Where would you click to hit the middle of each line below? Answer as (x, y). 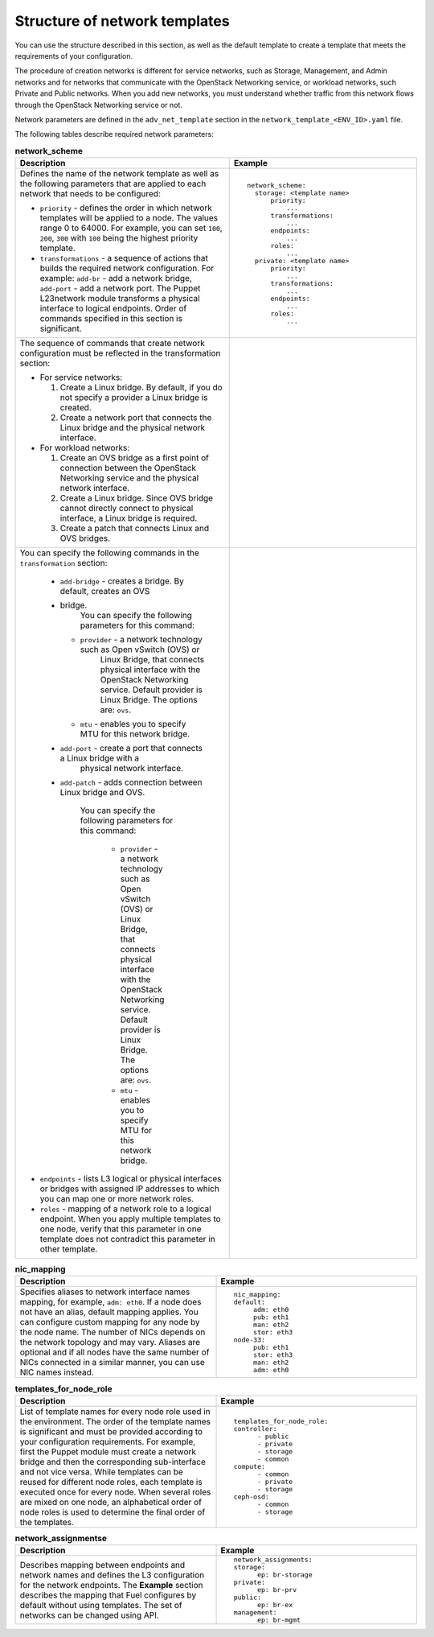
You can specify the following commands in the (110, 553)
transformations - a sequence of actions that (124, 258)
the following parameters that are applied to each (113, 183)
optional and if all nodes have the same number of (115, 1352)
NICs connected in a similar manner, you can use (112, 1363)
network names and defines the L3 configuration (112, 1575)
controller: (255, 1429)
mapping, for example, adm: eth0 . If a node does (111, 1302)
